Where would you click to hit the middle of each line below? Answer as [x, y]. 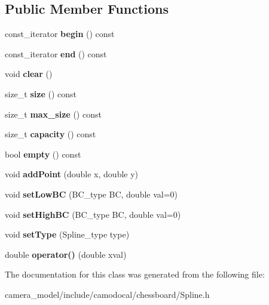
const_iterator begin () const [60, 34]
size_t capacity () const [51, 134]
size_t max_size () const [53, 114]
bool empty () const [43, 154]
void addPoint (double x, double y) [72, 174]
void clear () [29, 74]
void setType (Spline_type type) [67, 234]
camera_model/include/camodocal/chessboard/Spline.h [107, 294]
